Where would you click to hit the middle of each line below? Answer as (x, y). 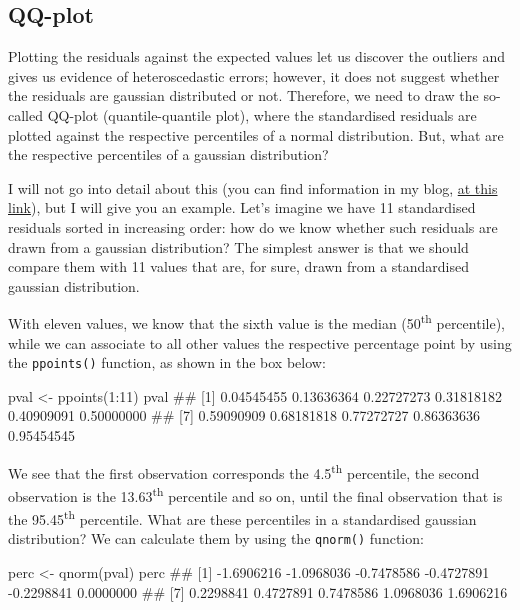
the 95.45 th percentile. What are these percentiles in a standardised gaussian (242, 517)
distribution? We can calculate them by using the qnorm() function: (216, 538)
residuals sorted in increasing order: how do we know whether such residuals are (253, 226)
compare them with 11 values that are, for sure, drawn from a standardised (239, 266)
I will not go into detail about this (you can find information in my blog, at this (253, 187)
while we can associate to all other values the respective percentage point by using (260, 342)
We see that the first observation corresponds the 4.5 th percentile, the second (244, 471)
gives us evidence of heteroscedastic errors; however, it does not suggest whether (254, 75)
